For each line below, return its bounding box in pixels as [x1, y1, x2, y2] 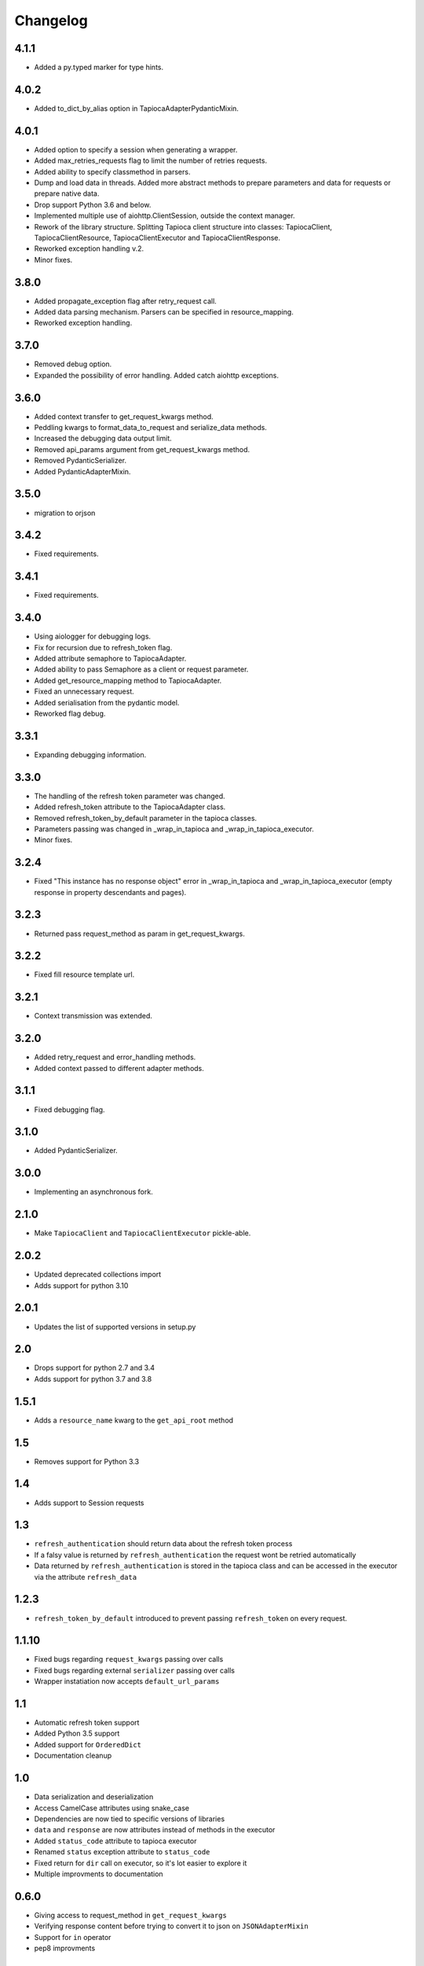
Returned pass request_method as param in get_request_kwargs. [34, 929, 245, 938]
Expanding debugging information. [34, 749, 147, 759]
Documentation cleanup [34, 1751, 112, 1761]
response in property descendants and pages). [34, 887, 187, 896]
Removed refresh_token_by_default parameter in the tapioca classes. [34, 813, 258, 823]
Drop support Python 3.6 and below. [34, 200, 152, 209]
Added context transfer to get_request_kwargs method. [34, 411, 214, 421]
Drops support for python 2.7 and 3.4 [34, 1363, 155, 1372]
